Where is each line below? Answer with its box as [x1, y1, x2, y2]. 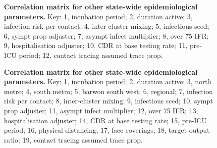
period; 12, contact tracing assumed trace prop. [19, 49, 163, 60]
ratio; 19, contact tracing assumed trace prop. [4, 134, 143, 145]
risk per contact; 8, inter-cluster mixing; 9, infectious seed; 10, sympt [4, 96, 213, 106]
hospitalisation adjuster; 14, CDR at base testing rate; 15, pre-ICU [4, 115, 207, 125]
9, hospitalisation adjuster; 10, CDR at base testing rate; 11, [4, 40, 188, 50]
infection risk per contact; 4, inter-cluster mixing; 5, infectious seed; [4, 21, 209, 31]
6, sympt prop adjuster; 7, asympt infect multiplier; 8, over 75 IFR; [4, 30, 209, 41]
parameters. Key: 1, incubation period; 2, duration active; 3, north [4, 76, 212, 87]
